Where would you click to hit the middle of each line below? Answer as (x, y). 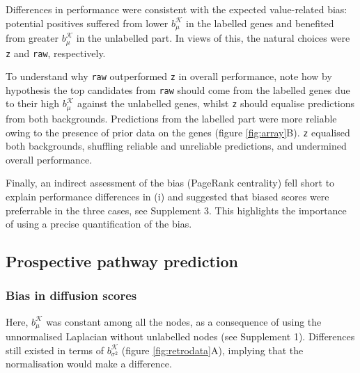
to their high (33, 103)
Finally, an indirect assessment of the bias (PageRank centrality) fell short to (170, 183)
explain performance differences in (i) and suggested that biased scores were (167, 196)
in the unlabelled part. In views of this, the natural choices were (213, 38)
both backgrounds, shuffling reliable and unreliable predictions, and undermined (176, 146)
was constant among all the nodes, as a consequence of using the (184, 321)
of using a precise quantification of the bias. (99, 224)
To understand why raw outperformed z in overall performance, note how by (169, 76)
